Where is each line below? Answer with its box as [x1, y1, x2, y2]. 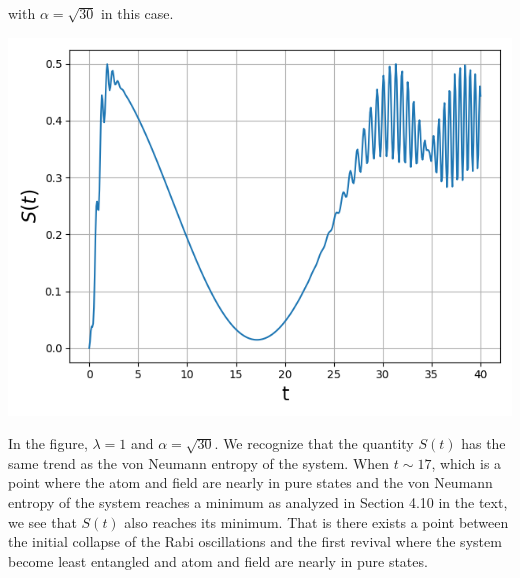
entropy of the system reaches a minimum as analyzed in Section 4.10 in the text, [8, 491, 508, 512]
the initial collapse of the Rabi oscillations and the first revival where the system [8, 531, 502, 552]
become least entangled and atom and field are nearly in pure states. [8, 550, 428, 571]
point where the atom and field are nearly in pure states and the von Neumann [8, 472, 493, 493]
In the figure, [8, 433, 88, 454]
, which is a [431, 452, 502, 473]
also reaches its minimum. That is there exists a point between [124, 511, 509, 532]
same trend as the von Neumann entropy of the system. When [8, 452, 390, 473]
